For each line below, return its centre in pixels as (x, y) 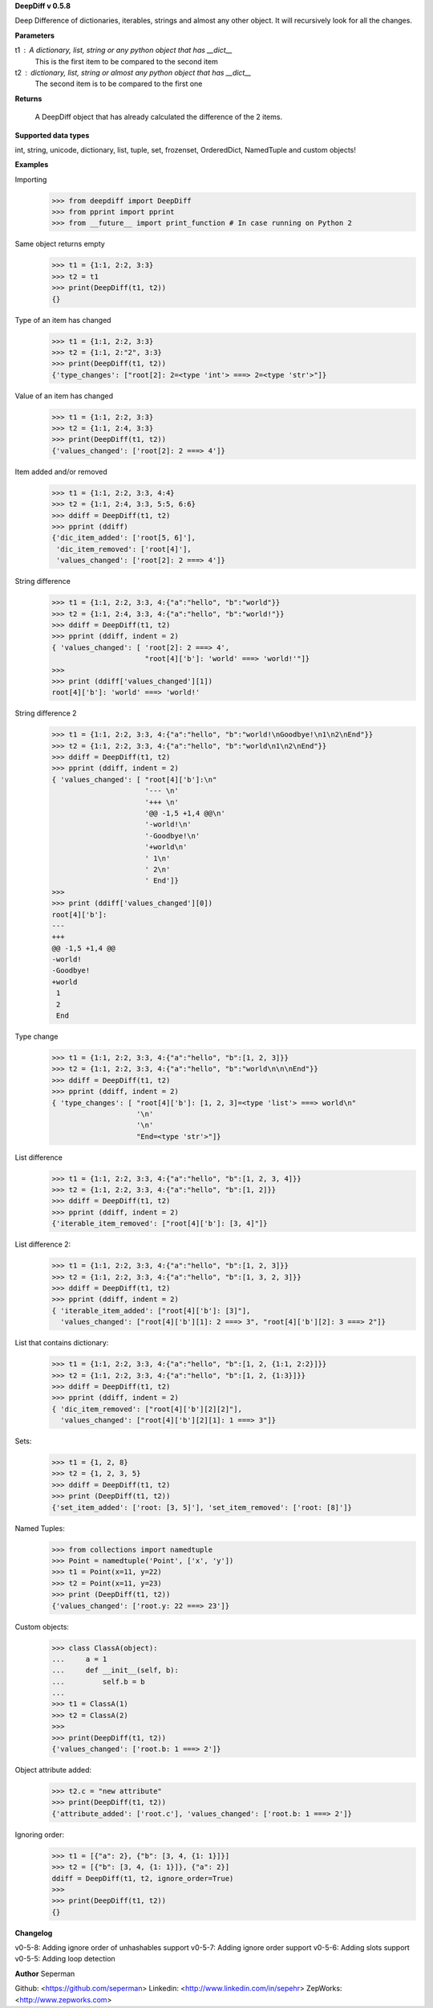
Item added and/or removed (61, 471)
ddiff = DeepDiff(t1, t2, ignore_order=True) (143, 1878)
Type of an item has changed (63, 320)
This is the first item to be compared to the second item (126, 61)
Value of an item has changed (64, 396)
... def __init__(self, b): (115, 1670)
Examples (32, 165)
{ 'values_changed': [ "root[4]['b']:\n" (134, 780)
